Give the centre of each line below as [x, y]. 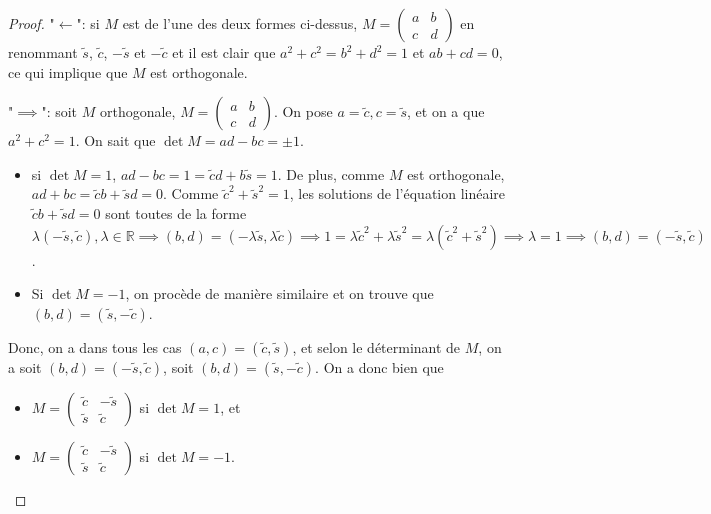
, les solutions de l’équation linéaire [397, 193]
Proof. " [31, 23]
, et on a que [446, 111]
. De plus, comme [331, 173]
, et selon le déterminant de [376, 346]
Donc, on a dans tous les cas [95, 346]
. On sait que [115, 140]
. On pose [303, 111]
